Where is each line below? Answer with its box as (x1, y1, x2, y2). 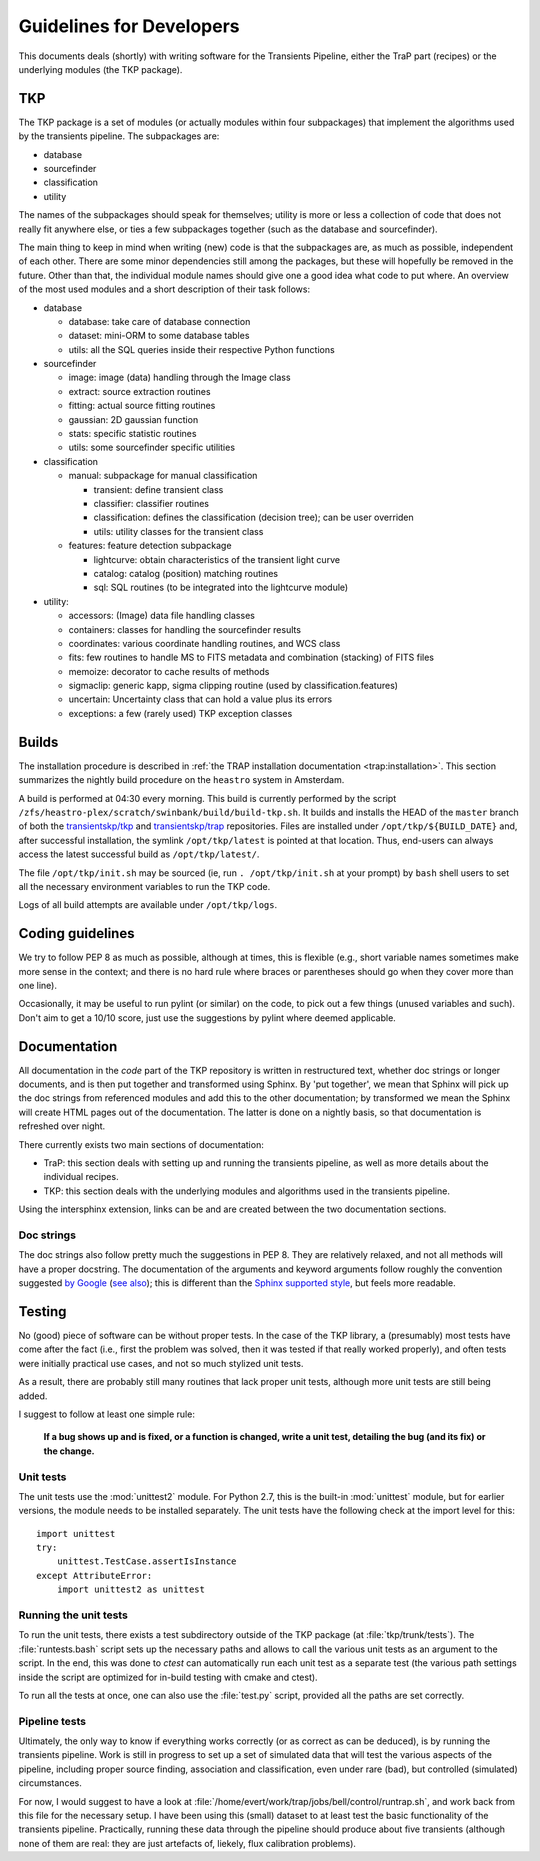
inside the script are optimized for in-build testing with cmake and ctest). (18, 1671, 319, 1683)
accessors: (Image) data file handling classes (68, 610, 255, 622)
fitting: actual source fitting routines (68, 400, 216, 412)
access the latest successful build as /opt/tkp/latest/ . (18, 848, 260, 860)
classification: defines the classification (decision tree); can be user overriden (93, 511, 414, 524)
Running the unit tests (18, 1608, 129, 1622)
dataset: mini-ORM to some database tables (68, 330, 250, 342)
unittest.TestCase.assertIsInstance (56, 1556, 237, 1567)
